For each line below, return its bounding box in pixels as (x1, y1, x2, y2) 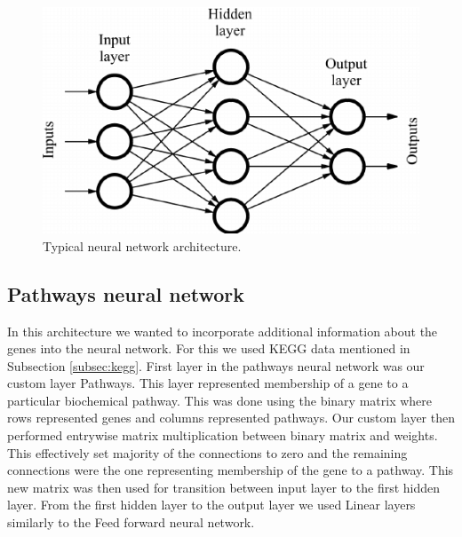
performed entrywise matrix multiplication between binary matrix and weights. (7, 426, 438, 445)
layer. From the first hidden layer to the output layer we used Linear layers (7, 495, 416, 514)
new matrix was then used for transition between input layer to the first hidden (7, 478, 441, 496)
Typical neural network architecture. (43, 236, 242, 255)
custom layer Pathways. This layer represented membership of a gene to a (7, 374, 409, 392)
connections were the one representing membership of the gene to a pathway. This (7, 461, 454, 479)
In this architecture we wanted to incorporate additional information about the (7, 321, 438, 340)
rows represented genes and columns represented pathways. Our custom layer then (7, 408, 455, 427)
